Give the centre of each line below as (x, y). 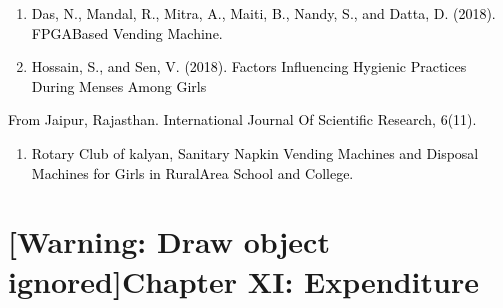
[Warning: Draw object (169, 241)
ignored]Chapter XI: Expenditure (243, 280)
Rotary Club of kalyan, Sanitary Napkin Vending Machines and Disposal (255, 152)
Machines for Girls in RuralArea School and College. (192, 172)
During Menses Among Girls (119, 85)
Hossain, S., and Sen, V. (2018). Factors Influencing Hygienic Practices (249, 66)
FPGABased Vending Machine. (127, 32)
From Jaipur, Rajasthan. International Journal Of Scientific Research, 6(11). (242, 119)
